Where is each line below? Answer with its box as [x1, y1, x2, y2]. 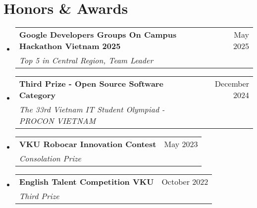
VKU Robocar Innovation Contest [19, 138, 156, 150]
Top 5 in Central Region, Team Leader [19, 54, 154, 66]
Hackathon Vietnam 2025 [19, 40, 121, 52]
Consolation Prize [19, 153, 81, 164]
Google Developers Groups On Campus [19, 29, 177, 41]
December [214, 78, 249, 90]
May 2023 [164, 138, 198, 150]
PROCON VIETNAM [19, 115, 96, 127]
